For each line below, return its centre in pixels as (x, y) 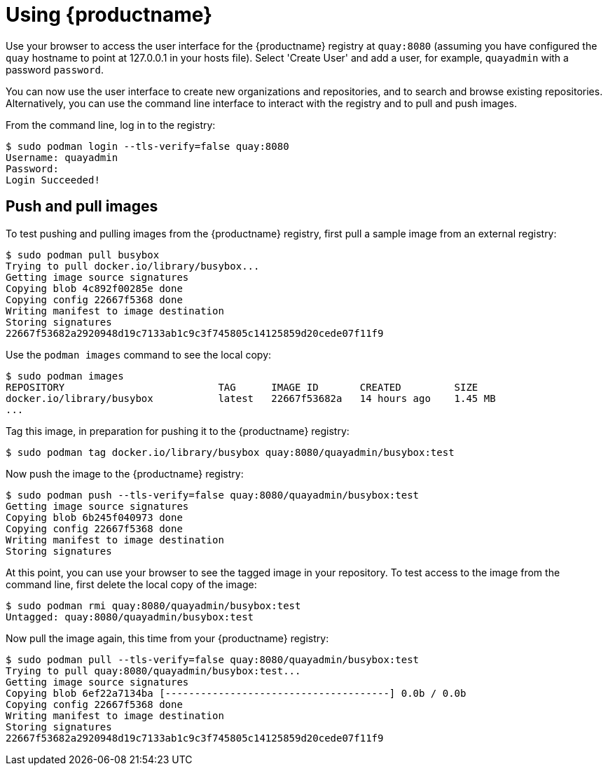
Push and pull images (82, 207)
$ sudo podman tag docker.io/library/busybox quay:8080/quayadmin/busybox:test (230, 452)
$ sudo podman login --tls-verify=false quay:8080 (147, 146)
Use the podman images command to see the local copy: (139, 354)
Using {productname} (109, 15)
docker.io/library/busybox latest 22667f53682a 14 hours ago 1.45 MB (251, 398)
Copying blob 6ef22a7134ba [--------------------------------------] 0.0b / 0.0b (236, 693)
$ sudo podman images (65, 376)
